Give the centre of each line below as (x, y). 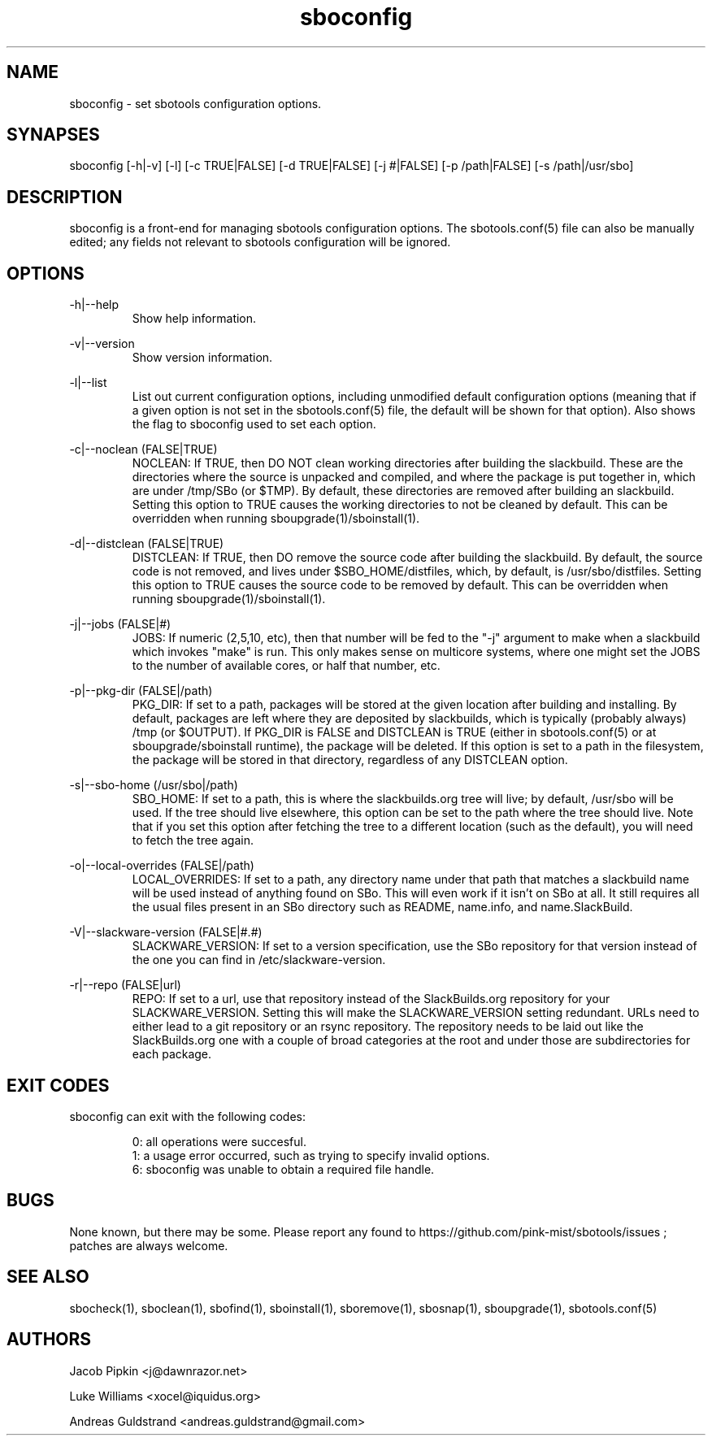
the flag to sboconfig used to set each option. (254, 424)
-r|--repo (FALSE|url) (125, 985)
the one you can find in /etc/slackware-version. (259, 960)
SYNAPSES (53, 135)
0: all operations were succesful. (219, 1141)
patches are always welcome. (149, 1245)
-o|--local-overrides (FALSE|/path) (162, 866)
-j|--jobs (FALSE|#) (120, 624)
